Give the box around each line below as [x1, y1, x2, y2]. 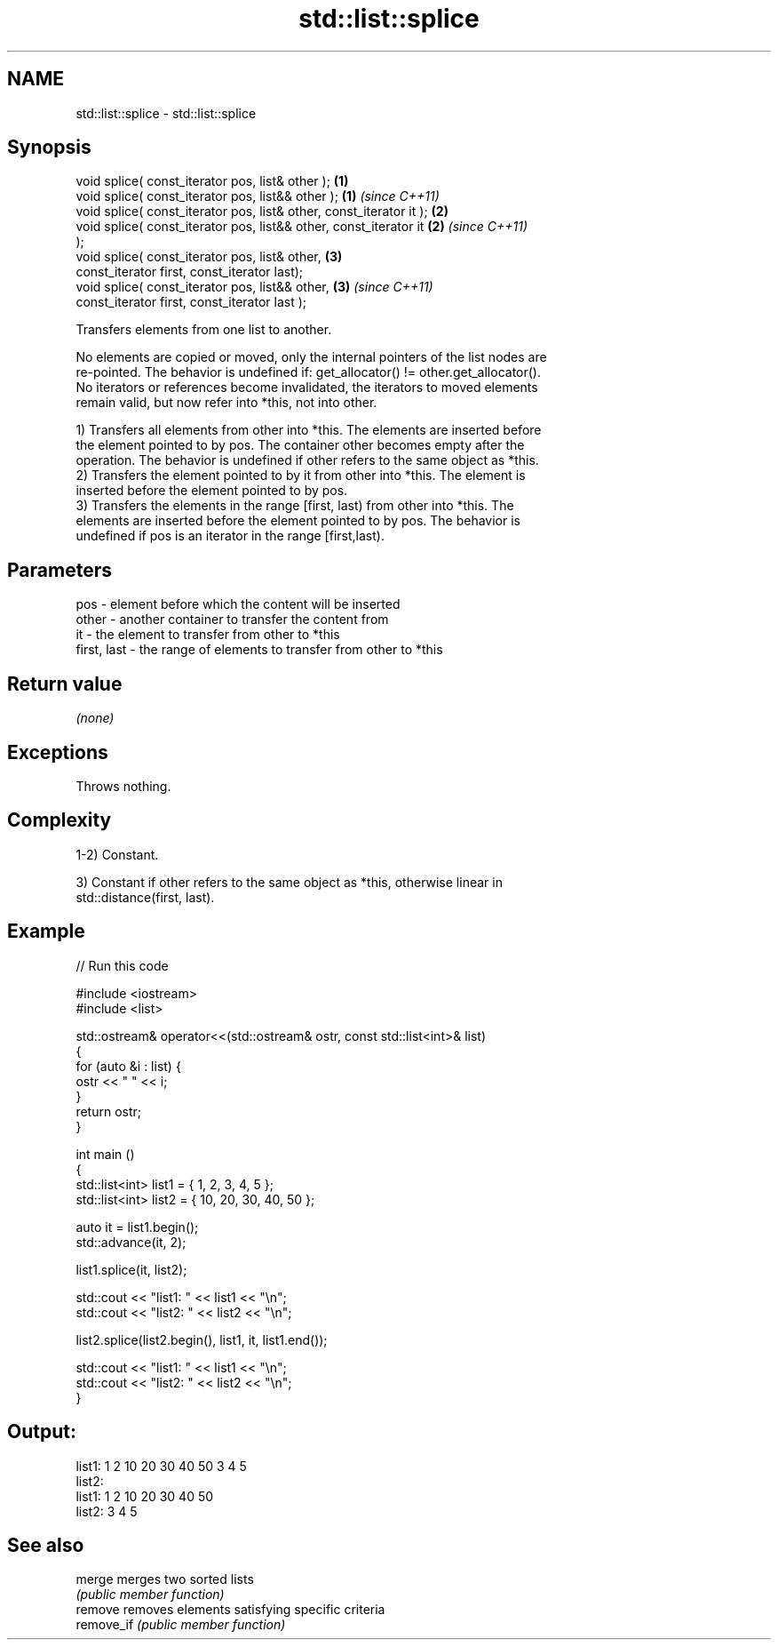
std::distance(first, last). [75, 889, 215, 905]
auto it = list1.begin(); [75, 1219, 199, 1235]
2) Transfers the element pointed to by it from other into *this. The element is [75, 468, 526, 484]
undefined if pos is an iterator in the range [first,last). [75, 528, 385, 544]
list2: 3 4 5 [75, 1503, 138, 1519]
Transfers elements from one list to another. [75, 322, 332, 338]
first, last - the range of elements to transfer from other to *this [75, 642, 443, 658]
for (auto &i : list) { [75, 1058, 181, 1074]
